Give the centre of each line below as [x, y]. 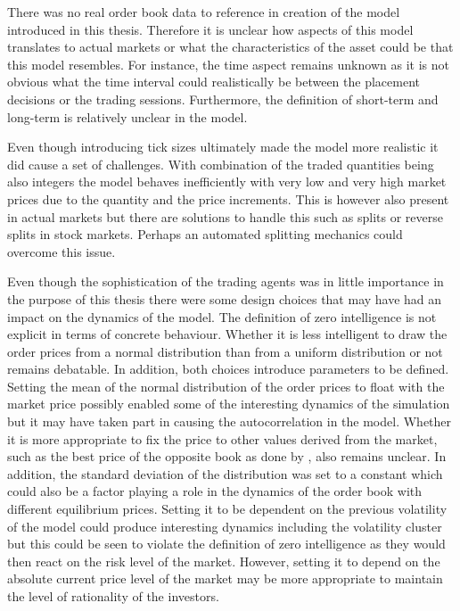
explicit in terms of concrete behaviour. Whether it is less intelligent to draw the [227, 334]
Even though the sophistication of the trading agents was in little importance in [226, 281]
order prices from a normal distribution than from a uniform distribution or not [225, 351]
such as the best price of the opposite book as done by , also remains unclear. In [227, 456]
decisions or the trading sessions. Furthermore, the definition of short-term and [223, 99]
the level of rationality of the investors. [113, 596]
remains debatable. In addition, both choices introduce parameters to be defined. [228, 369]
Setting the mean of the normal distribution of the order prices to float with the [226, 386]
